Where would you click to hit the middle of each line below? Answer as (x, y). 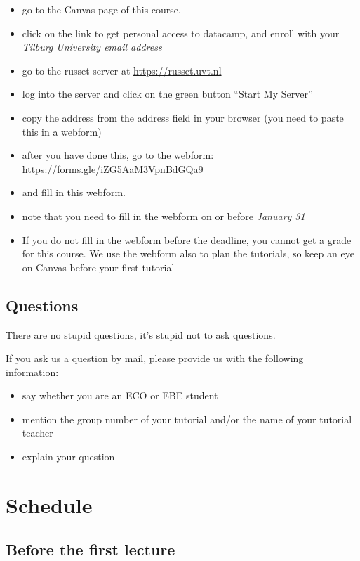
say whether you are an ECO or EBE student (120, 395)
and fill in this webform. (74, 192)
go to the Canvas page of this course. (101, 9)
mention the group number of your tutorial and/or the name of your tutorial (187, 419)
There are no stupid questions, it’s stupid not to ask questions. (141, 334)
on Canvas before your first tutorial (98, 267)
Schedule (49, 504)
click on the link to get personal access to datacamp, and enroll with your (181, 33)
